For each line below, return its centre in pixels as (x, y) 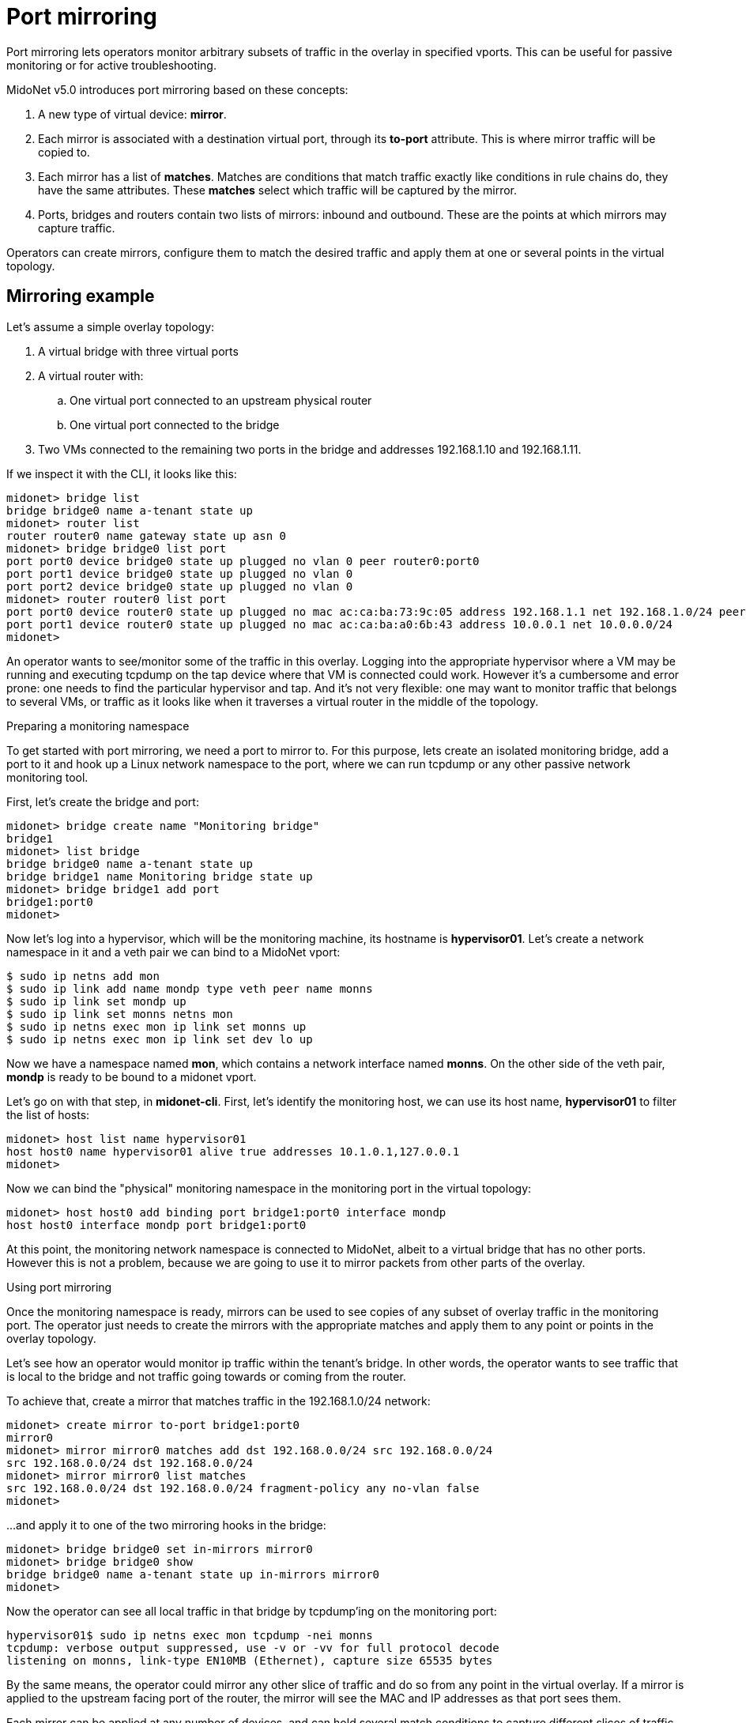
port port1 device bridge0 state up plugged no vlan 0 (180, 573)
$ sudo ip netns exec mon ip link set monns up (156, 1026)
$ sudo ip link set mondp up (96, 1001)
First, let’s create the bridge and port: (103, 801)
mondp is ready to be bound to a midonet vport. (132, 1076)
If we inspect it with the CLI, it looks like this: (122, 473)
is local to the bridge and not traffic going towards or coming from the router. (206, 1376)
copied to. (64, 152)
